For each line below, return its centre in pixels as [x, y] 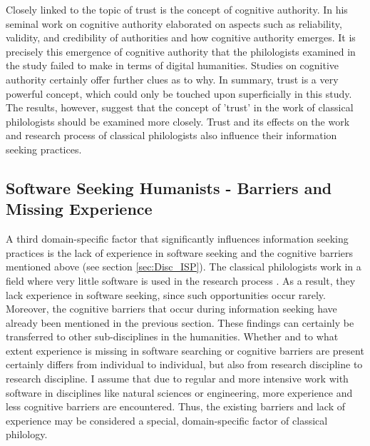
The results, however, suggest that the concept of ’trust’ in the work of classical [180, 107]
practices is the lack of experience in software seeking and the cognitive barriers [180, 252]
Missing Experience [79, 209]
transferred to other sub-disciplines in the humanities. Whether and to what [172, 336]
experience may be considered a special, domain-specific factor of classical [167, 420]
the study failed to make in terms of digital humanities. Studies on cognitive [173, 65]
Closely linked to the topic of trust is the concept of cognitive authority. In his [177, 9]
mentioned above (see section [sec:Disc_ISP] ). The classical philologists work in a [184, 267]
